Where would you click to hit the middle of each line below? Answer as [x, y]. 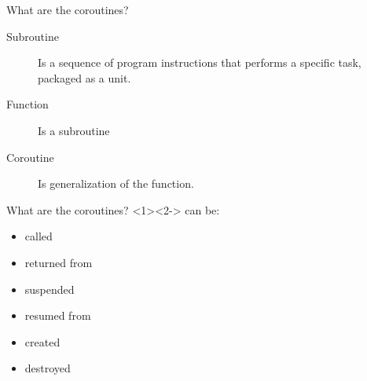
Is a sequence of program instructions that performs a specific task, [200, 62]
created [42, 341]
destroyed [48, 368]
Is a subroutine [74, 130]
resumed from [58, 315]
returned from [59, 262]
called [39, 236]
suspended [50, 289]
